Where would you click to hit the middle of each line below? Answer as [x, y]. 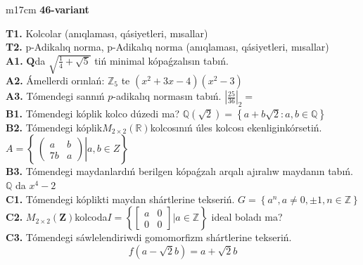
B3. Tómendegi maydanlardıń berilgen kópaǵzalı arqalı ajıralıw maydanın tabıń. [179, 171]
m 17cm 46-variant [47, 9]
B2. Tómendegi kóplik [54, 127]
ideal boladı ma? [247, 217]
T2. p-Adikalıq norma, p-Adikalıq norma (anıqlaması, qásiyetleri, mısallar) [167, 47]
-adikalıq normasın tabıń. [167, 96]
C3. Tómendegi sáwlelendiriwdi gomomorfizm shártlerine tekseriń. [149, 237]
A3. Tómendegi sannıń [55, 96]
